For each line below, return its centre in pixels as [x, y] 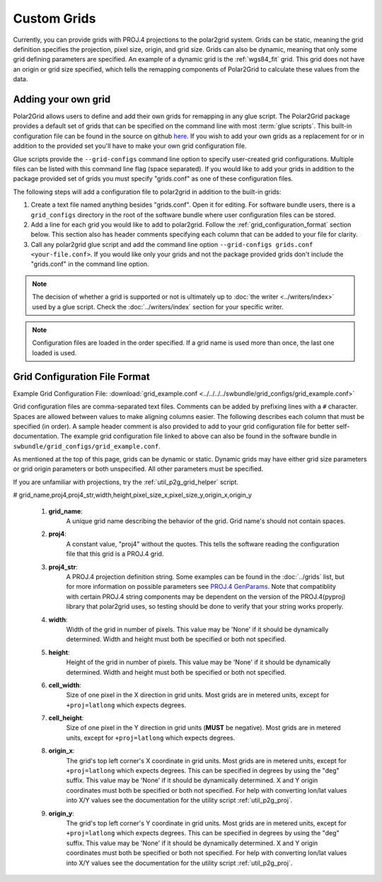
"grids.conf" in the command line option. [90, 264]
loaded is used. [54, 353]
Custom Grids [54, 18]
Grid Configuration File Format [81, 376]
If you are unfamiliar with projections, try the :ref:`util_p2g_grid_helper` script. [126, 482]
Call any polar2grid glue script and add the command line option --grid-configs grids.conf [172, 244]
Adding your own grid [62, 99]
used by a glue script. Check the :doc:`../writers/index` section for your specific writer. [158, 307]
